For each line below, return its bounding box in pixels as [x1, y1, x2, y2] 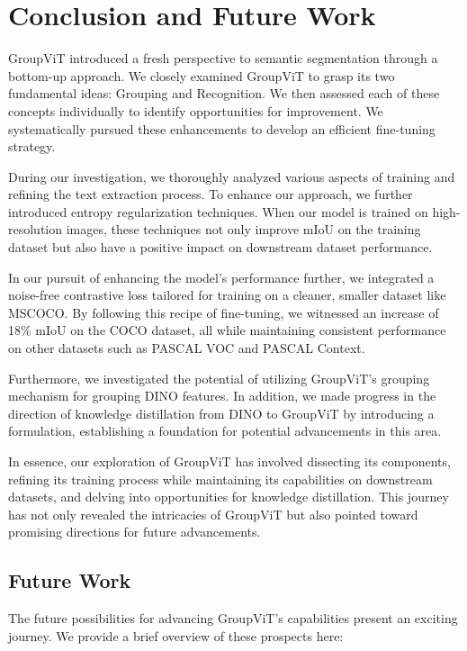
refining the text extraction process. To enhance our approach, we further [8, 185, 413, 203]
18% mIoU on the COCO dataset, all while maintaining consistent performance [8, 321, 446, 339]
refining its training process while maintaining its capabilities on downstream [8, 469, 433, 488]
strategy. [8, 137, 56, 156]
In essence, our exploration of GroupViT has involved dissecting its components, [8, 452, 451, 470]
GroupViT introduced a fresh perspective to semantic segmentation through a [8, 49, 438, 68]
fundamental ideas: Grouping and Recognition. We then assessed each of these [8, 84, 440, 103]
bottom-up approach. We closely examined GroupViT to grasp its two [8, 66, 395, 85]
